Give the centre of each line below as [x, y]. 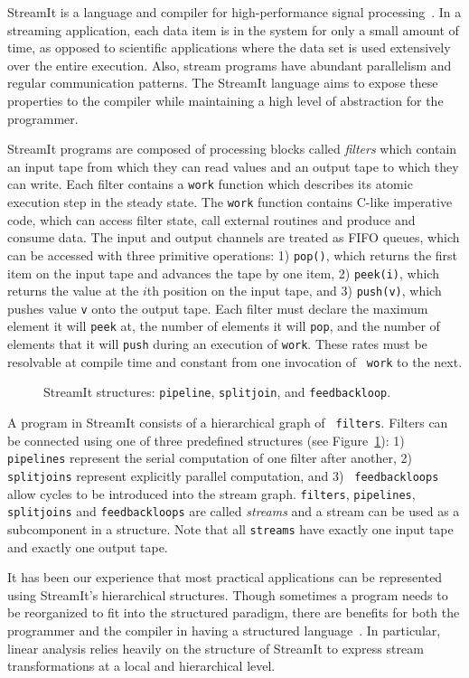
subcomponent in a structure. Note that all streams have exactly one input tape [230, 528]
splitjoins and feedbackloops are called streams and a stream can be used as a [234, 511]
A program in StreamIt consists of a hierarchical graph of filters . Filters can [228, 423]
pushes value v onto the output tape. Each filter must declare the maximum [218, 308]
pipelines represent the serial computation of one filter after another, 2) [210, 458]
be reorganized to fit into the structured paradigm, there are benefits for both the [234, 612]
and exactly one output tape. [88, 546]
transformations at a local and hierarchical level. [141, 666]
